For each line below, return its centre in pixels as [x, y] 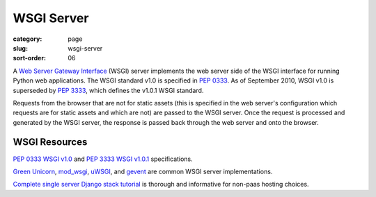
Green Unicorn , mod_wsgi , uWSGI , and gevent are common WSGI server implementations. [143, 171]
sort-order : [30, 58]
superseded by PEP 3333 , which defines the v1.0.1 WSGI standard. [108, 90]
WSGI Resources [50, 142]
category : [28, 39]
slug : [20, 48]
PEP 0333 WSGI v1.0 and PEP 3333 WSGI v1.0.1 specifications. [103, 159]
